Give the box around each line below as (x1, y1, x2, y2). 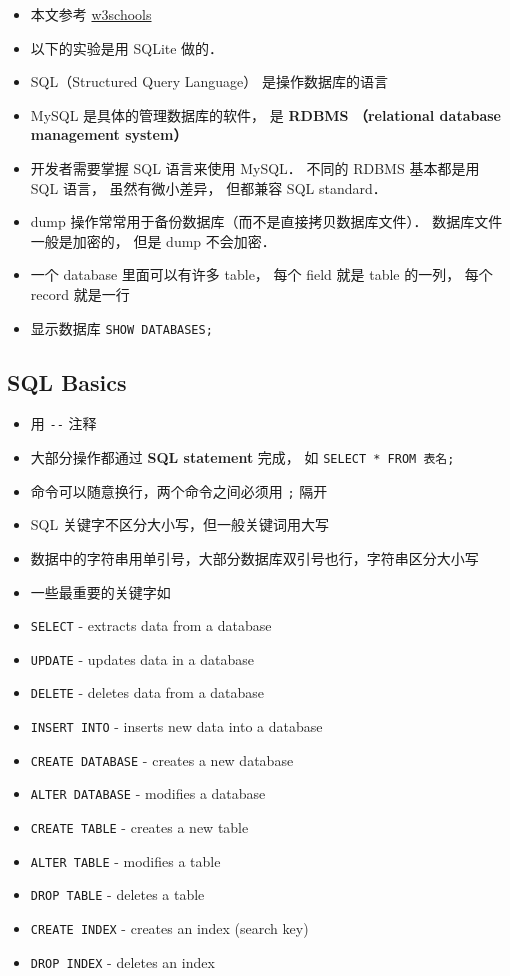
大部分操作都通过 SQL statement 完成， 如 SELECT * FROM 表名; (30, 447, 455, 468)
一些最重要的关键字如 (30, 581, 171, 602)
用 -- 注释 (30, 413, 97, 434)
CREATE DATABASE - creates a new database (30, 749, 294, 770)
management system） (30, 124, 188, 145)
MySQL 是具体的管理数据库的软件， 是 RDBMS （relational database (30, 104, 501, 125)
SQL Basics (7, 366, 127, 397)
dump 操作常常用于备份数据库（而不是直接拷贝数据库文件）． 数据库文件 (30, 211, 503, 232)
